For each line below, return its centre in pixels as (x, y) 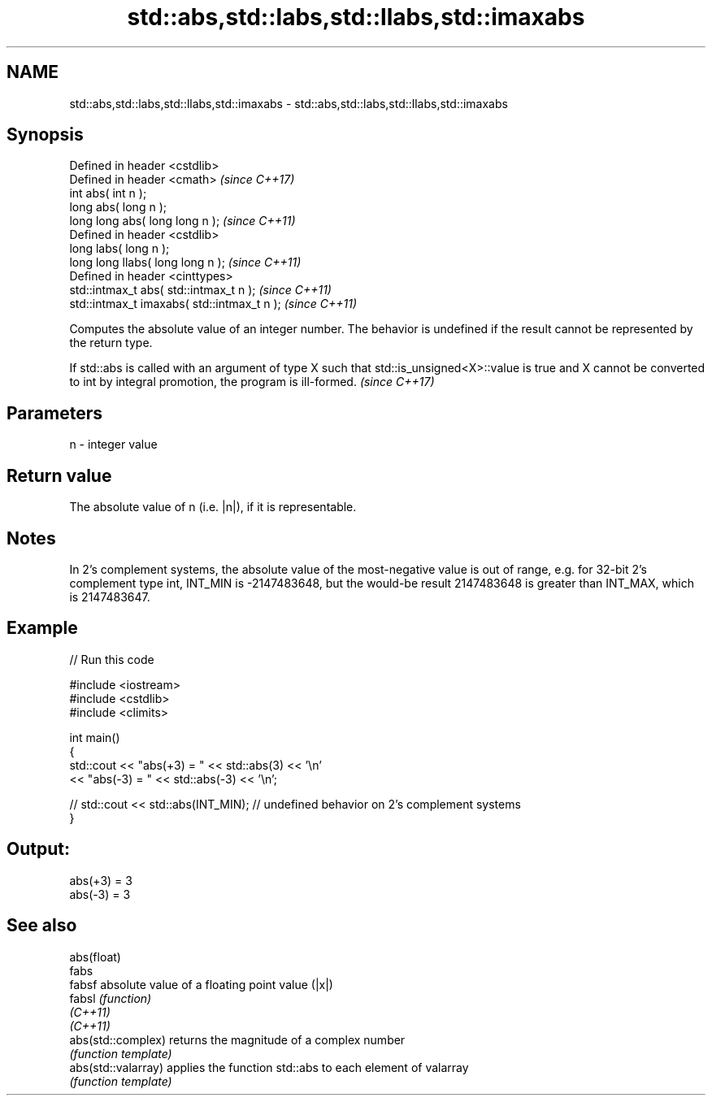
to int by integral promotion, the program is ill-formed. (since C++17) (252, 382)
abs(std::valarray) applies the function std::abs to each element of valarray (269, 1067)
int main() (95, 737)
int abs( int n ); (108, 193)
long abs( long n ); (118, 207)
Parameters (54, 413)
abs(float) (95, 957)
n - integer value (113, 445)
